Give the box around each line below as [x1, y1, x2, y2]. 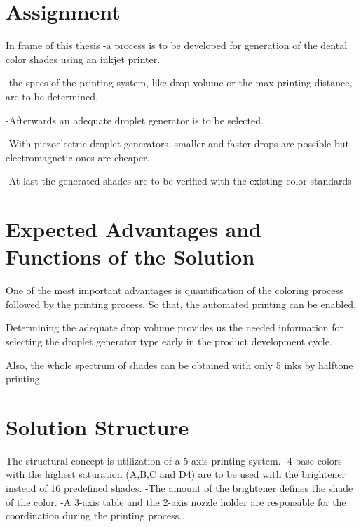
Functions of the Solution [6, 242, 255, 271]
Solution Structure [6, 412, 189, 441]
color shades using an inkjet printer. [6, 51, 161, 66]
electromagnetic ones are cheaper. [6, 149, 150, 164]
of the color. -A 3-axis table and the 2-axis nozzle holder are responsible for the [6, 494, 346, 509]
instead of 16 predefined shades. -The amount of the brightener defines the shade [6, 481, 353, 495]
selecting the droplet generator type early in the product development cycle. [6, 333, 332, 348]
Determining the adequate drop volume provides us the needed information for [6, 320, 344, 335]
